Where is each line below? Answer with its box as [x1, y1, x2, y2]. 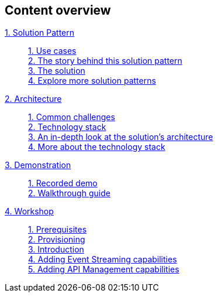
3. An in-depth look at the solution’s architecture [28, 132, 213, 142]
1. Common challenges [28, 112, 115, 122]
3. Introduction [28, 244, 84, 255]
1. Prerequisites [28, 224, 87, 235]
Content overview [5, 3, 111, 18]
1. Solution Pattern [5, 28, 75, 38]
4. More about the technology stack [28, 142, 165, 152]
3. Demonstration [5, 160, 71, 170]
